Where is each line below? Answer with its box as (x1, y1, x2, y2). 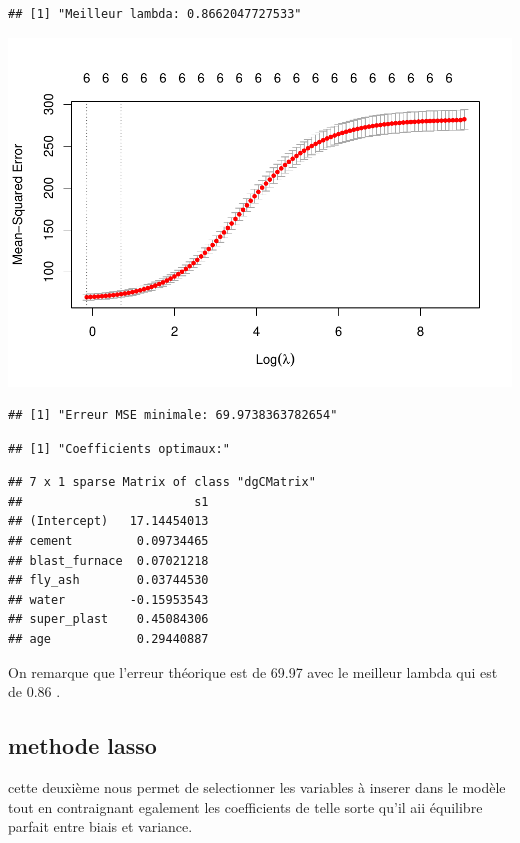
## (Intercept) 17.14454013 (8, 514, 209, 529)
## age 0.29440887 (8, 632, 209, 647)
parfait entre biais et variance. (8, 816, 193, 837)
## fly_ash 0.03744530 (8, 573, 209, 588)
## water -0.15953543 (8, 592, 209, 607)
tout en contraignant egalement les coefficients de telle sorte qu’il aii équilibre (8, 796, 483, 817)
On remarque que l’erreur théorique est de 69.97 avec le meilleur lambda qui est (8, 661, 498, 682)
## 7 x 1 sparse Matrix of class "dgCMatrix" (8, 475, 316, 490)
